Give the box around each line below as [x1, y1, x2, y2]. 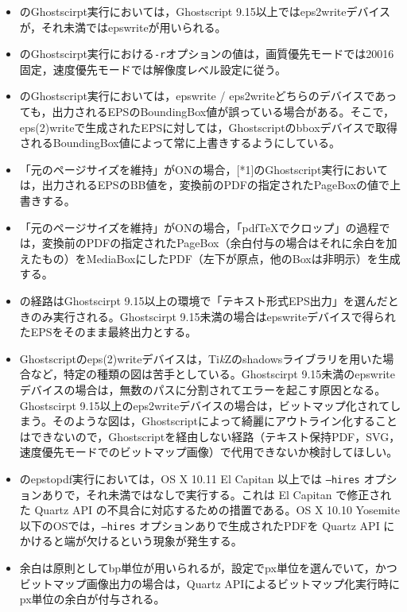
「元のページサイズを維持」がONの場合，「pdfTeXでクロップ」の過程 [19, 219, 379, 235]
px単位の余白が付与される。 [19, 591, 165, 607]
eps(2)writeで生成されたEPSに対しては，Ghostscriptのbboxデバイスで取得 [19, 118, 398, 135]
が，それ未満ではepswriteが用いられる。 [19, 18, 227, 35]
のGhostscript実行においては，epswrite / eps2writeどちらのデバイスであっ [19, 87, 397, 104]
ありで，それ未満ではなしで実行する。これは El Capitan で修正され [41, 486, 392, 502]
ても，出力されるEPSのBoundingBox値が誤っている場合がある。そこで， [19, 103, 394, 120]
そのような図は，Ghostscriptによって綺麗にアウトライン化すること [52, 413, 397, 429]
